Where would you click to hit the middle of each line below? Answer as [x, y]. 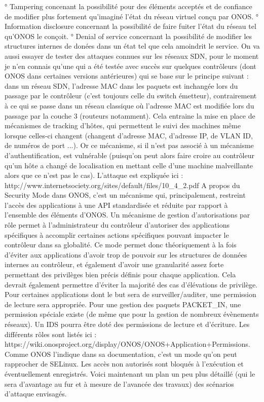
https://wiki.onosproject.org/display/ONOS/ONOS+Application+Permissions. [127, 344]
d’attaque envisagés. [36, 394]
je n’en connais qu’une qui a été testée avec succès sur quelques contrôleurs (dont [130, 66]
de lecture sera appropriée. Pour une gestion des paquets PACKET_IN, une [123, 304]
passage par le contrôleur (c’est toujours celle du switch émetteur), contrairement [131, 96]
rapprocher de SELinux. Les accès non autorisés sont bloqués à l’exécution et [124, 364]
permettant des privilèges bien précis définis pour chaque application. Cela [120, 275]
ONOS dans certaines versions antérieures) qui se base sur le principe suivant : [127, 76]
